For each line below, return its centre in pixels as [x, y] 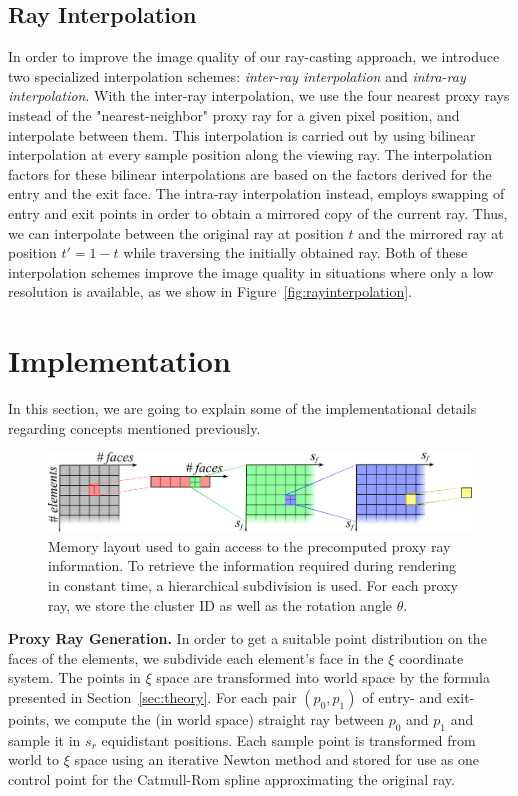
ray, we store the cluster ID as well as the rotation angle [220, 604]
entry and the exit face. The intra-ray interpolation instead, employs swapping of [256, 193]
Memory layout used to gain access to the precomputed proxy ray [249, 545]
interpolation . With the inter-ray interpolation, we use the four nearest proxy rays [259, 95]
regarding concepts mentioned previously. [134, 427]
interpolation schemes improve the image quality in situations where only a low [251, 271]
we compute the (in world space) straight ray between [218, 718]
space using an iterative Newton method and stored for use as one [276, 759]
